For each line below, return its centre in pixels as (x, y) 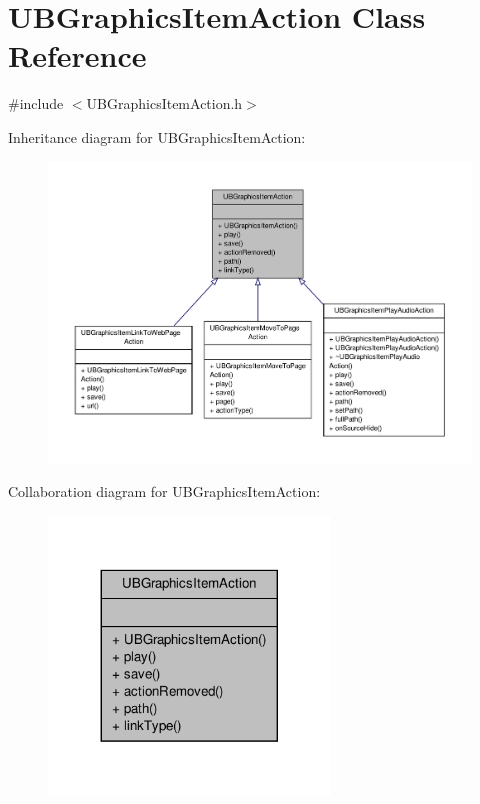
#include (36, 103)
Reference (77, 55)
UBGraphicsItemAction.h (164, 103)
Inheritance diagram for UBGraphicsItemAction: (157, 136)
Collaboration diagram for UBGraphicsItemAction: (164, 491)
